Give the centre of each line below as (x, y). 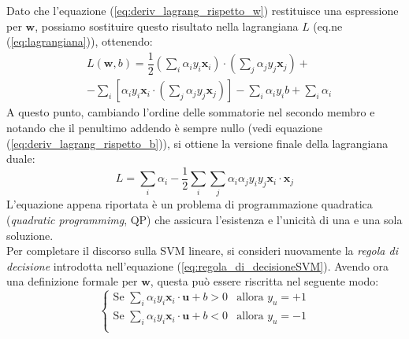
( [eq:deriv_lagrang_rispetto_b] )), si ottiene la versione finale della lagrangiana (197, 143)
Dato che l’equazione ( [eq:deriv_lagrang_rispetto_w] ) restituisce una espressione (203, 10)
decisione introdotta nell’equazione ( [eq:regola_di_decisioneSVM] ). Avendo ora (198, 265)
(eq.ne (328, 26)
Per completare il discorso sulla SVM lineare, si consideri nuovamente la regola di (202, 251)
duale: (21, 158)
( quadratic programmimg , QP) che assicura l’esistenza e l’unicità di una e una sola (204, 220)
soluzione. (30, 235)
